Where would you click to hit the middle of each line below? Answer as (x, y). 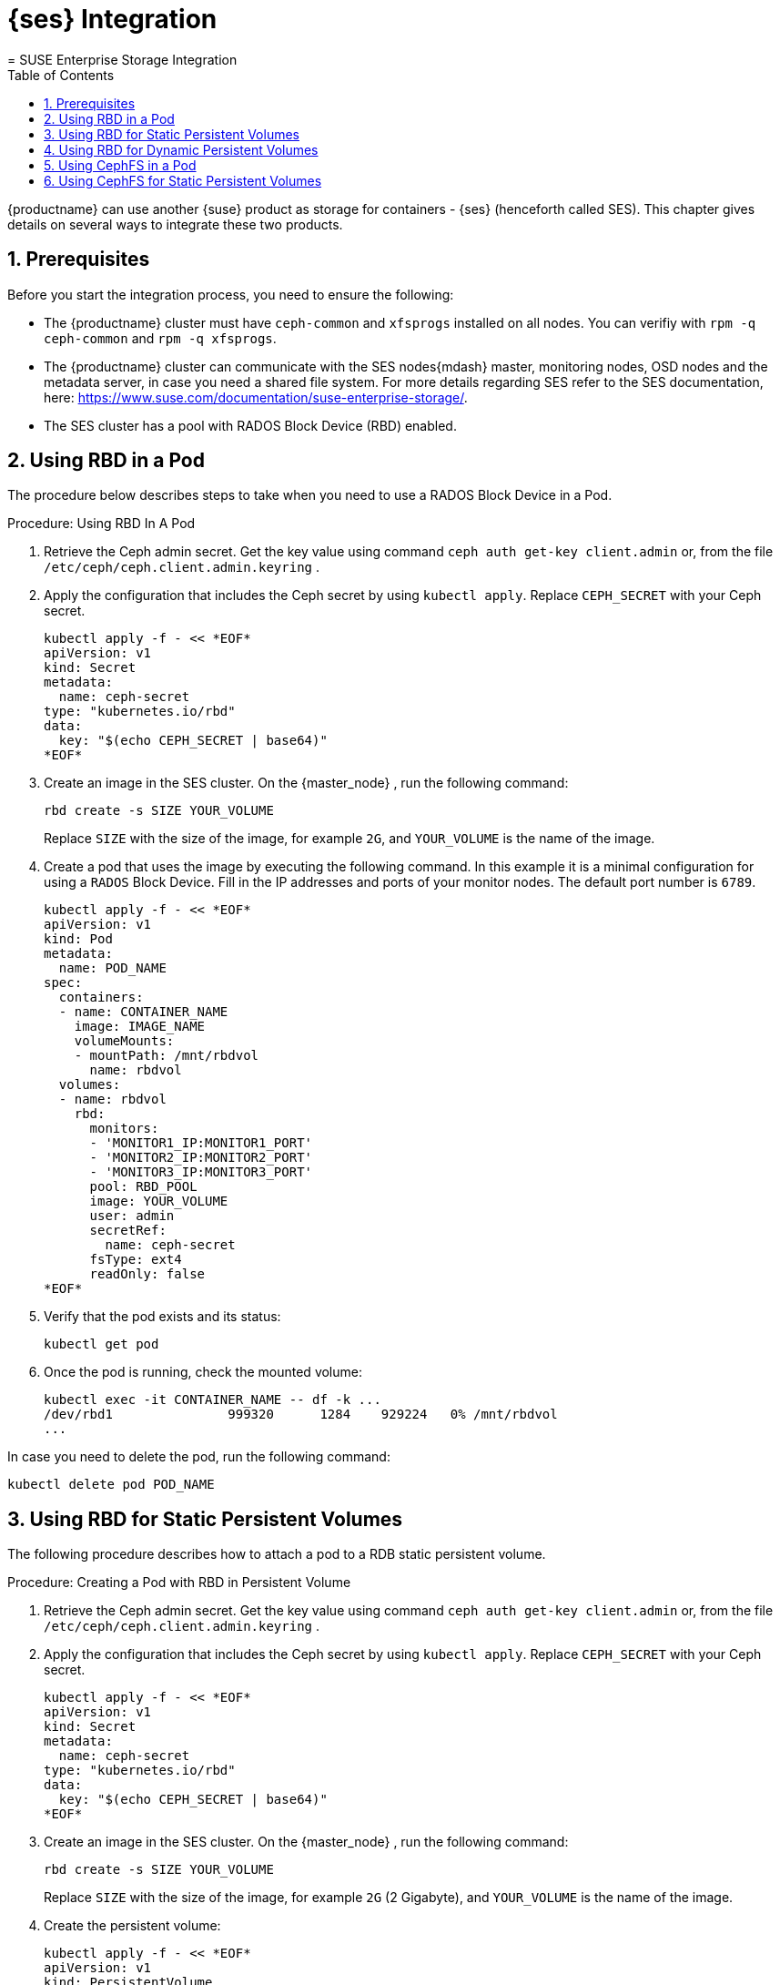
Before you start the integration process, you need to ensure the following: (231, 294)
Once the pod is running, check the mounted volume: (203, 1372)
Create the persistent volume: (132, 1926)
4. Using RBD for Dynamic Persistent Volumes (181, 149)
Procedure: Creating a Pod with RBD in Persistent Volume (179, 1583)
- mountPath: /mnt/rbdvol (167, 1056)
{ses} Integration (112, 19)
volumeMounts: (124, 1041)
